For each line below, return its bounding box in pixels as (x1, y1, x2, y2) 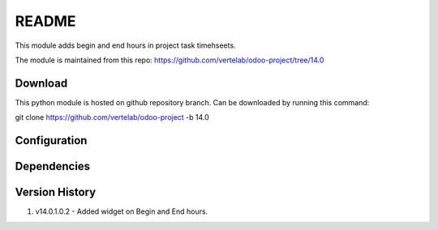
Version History (15, 185, 97, 199)
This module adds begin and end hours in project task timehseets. (15, 40, 236, 50)
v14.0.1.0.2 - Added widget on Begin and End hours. (35, 207, 208, 216)
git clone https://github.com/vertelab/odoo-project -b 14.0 (15, 113, 210, 122)
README (15, 12, 76, 30)
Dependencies (15, 160, 91, 173)
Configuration (15, 134, 88, 147)
